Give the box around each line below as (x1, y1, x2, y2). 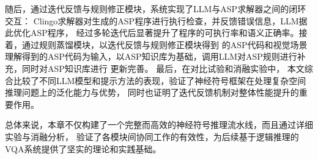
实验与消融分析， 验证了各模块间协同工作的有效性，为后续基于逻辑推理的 (5, 130, 299, 143)
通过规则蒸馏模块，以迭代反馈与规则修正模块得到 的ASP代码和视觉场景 (21, 38, 308, 51)
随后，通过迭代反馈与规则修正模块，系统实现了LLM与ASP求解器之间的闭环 (5, 2, 306, 15)
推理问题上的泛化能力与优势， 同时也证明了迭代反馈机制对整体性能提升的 (5, 86, 299, 99)
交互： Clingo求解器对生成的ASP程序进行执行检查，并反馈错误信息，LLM (5, 14, 299, 27)
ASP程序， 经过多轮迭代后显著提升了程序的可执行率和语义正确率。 (30, 26, 299, 39)
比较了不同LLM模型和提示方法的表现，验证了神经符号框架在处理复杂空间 (13, 74, 306, 87)
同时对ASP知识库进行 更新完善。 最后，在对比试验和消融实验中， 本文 (21, 62, 305, 74)
